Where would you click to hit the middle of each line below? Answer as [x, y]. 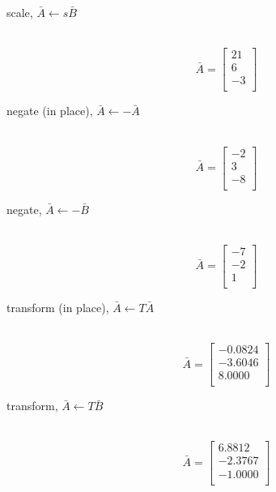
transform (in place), [58, 307]
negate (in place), [50, 111]
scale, [20, 12]
